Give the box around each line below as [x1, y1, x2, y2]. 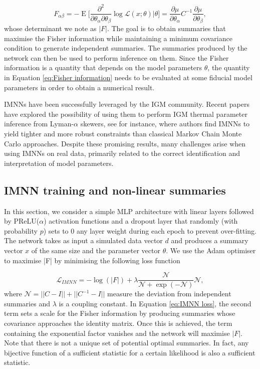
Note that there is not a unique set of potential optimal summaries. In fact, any [4, 337, 249, 348]
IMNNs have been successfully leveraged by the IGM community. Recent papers [4, 99, 249, 109]
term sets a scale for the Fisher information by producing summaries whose [4, 308, 235, 318]
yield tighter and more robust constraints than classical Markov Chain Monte [4, 128, 242, 138]
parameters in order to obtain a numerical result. [4, 82, 155, 92]
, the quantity [207, 62, 250, 73]
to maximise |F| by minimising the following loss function [4, 255, 180, 265]
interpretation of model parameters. [4, 157, 114, 168]
